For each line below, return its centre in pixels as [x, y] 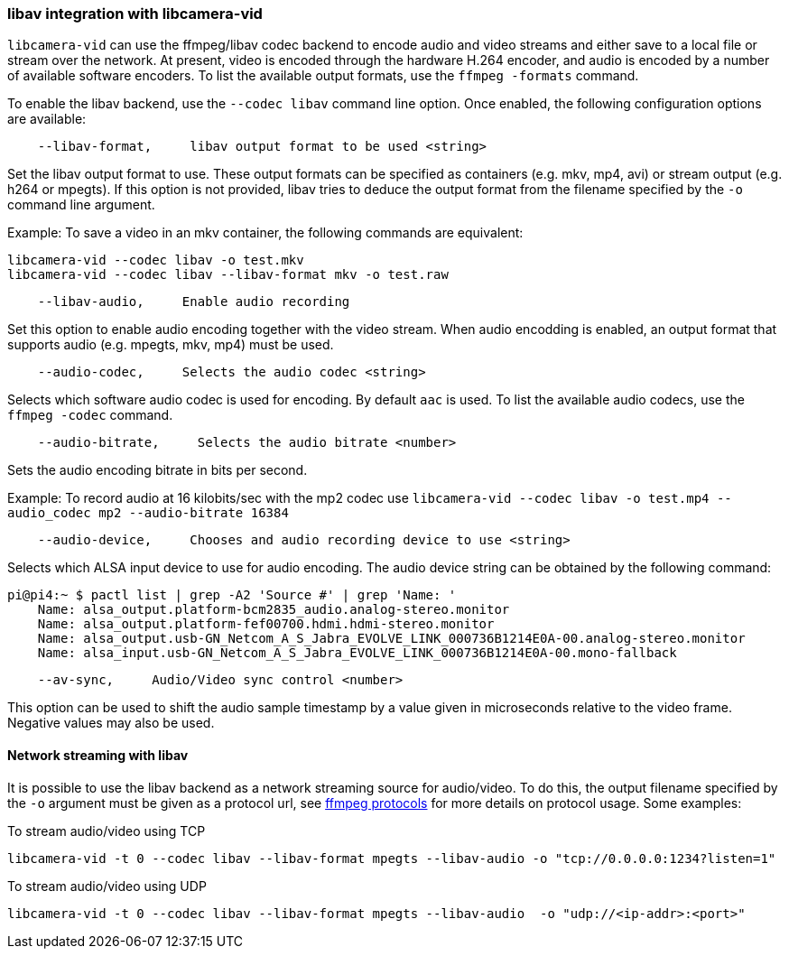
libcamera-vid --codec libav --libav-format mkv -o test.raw [228, 275]
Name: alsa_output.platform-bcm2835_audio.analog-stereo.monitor [274, 610]
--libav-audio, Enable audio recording [194, 302]
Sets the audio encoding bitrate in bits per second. [158, 470]
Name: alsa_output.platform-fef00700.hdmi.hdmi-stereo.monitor [266, 624]
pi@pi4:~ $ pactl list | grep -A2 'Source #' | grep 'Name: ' [232, 595]
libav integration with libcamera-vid [135, 14]
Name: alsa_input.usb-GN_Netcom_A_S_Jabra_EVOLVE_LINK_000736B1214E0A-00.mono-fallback [357, 653]
